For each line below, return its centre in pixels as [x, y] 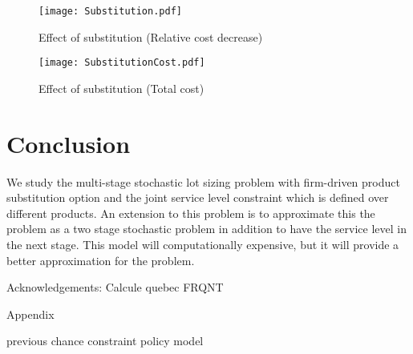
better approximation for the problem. [101, 260]
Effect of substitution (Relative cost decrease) [151, 36]
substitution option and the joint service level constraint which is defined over [198, 197]
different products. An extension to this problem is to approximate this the [191, 213]
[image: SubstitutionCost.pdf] [122, 63]
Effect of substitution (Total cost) [121, 88]
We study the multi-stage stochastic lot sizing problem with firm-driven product [203, 181]
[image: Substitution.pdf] [110, 11]
